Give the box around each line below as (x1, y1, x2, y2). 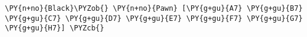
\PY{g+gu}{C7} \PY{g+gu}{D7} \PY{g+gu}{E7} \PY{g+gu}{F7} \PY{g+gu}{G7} (5, 14, 303, 23)
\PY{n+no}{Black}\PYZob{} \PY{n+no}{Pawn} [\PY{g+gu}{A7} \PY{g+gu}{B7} (5, 4, 303, 13)
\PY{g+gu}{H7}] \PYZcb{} (5, 24, 104, 33)
